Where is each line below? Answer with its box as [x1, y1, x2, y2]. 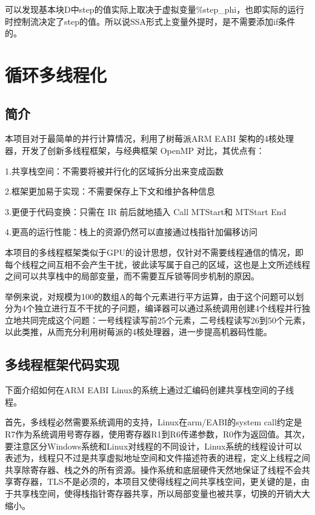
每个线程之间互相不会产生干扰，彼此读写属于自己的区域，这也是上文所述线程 [5, 257, 310, 270]
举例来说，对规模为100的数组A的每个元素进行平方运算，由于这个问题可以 [5, 290, 296, 302]
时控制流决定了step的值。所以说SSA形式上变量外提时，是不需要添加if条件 [5, 15, 296, 27]
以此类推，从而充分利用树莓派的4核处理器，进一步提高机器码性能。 [5, 325, 272, 338]
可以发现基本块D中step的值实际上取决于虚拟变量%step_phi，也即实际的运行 [5, 3, 305, 15]
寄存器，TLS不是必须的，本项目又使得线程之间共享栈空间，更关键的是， [13, 475, 301, 488]
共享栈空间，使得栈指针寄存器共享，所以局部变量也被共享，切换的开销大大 [13, 487, 310, 500]
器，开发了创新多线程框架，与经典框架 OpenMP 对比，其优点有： [5, 144, 265, 156]
